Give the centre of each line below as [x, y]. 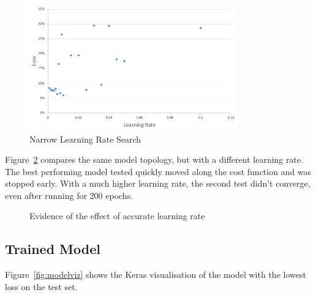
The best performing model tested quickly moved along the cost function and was [158, 171]
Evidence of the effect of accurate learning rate [117, 216]
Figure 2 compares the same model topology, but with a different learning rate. [154, 159]
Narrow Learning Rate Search [85, 139]
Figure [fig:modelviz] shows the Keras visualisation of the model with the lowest [156, 274]
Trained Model [53, 249]
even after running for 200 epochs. [69, 195]
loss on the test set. [41, 286]
